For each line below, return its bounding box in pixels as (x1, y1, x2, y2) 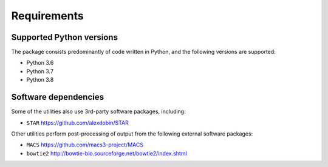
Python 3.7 (26, 67, 54, 75)
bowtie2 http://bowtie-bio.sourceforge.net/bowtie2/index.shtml (26, 149, 188, 157)
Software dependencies (11, 92, 104, 102)
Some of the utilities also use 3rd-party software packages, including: (11, 108, 186, 115)
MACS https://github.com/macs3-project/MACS (26, 141, 144, 148)
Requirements (11, 9, 84, 22)
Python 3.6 (26, 59, 54, 67)
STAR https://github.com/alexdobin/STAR (26, 119, 129, 126)
